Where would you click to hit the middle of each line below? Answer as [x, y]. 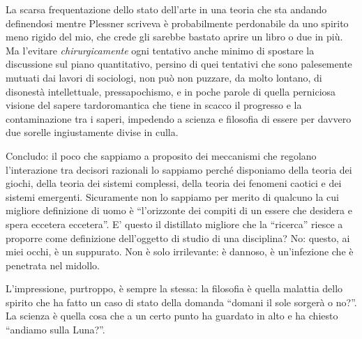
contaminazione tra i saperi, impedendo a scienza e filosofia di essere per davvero [179, 118]
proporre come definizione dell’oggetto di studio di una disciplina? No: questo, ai [178, 238]
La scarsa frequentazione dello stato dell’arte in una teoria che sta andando [166, 9]
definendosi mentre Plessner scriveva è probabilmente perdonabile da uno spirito [177, 23]
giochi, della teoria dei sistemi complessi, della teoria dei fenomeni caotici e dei [174, 183]
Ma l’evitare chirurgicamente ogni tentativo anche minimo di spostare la [160, 50]
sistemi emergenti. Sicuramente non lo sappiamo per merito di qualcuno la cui [172, 196]
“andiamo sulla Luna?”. [55, 330]
